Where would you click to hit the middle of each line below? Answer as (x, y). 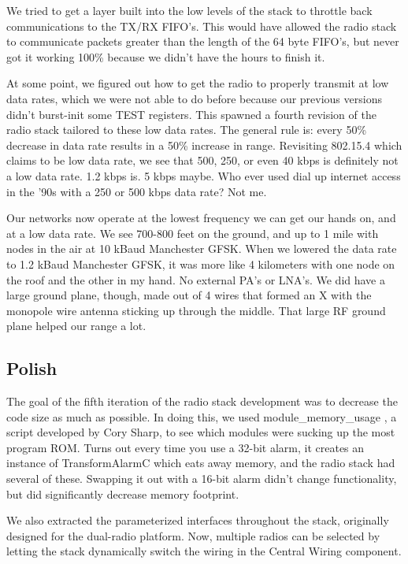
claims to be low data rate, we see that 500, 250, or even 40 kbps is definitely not (202, 160)
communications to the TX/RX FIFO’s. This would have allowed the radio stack (202, 26)
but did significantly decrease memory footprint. (123, 493)
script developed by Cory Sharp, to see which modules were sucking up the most (201, 432)
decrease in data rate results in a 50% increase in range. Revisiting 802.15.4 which (204, 145)
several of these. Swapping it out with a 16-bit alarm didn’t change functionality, (202, 479)
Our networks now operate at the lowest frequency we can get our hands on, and (201, 218)
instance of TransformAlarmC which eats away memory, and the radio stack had (201, 463)
